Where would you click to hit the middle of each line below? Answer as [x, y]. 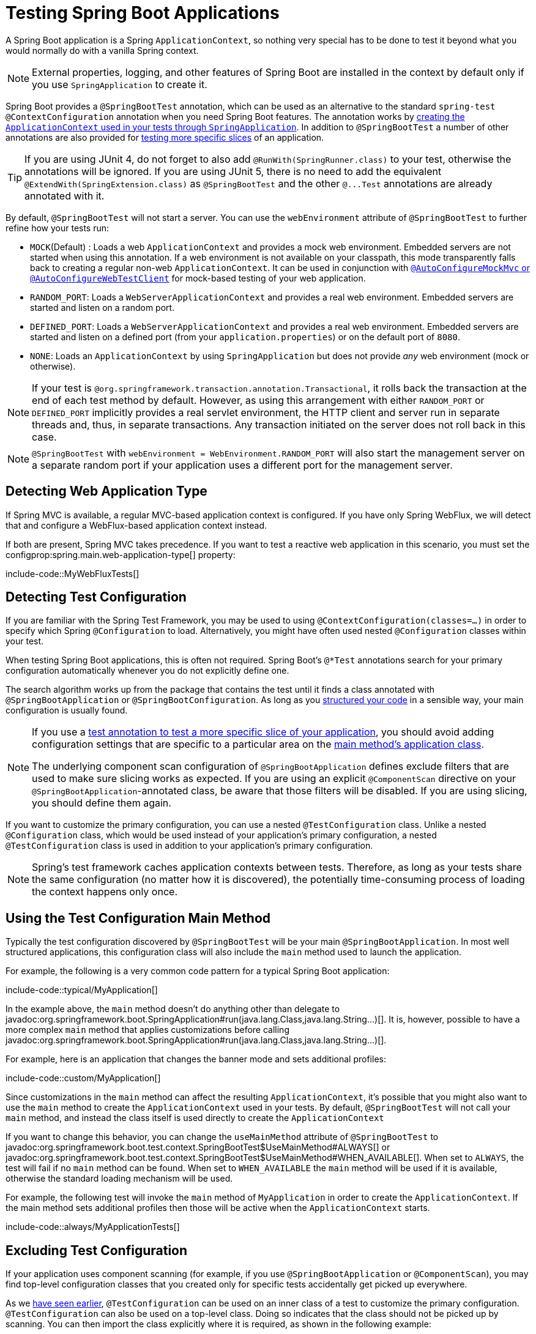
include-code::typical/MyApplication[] [82, 990]
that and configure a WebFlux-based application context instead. [136, 525]
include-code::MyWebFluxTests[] [73, 573]
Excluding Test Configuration [97, 1250]
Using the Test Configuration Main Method [138, 918]
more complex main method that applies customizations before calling [147, 1030]
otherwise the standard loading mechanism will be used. [119, 1179]
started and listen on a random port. [102, 307]
